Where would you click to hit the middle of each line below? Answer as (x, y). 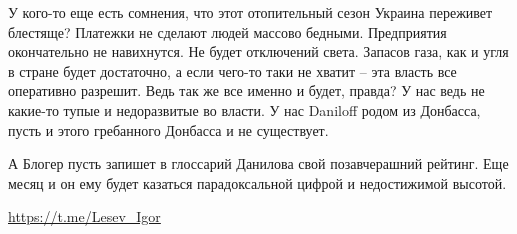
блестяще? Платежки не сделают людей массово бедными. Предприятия (227, 31)
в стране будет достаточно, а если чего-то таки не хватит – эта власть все (232, 70)
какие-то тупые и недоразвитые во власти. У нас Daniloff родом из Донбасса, (244, 109)
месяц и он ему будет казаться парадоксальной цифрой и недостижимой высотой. (257, 182)
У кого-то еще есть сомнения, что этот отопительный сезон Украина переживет (250, 12)
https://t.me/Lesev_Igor (84, 216)
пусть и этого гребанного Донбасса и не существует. (168, 129)
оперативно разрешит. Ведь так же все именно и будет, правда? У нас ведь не (246, 90)
